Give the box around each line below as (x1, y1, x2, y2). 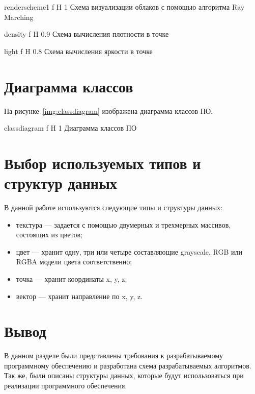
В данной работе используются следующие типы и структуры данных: (4, 202, 222, 212)
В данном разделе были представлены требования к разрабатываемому (4, 350, 223, 361)
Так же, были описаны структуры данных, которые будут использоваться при (4, 370, 244, 381)
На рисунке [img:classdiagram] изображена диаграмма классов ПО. (4, 105, 213, 116)
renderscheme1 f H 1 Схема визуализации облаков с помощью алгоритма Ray (4, 2, 245, 12)
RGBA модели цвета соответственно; (16, 256, 132, 267)
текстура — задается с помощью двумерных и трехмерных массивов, (16, 219, 231, 230)
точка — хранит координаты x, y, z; (16, 273, 127, 284)
